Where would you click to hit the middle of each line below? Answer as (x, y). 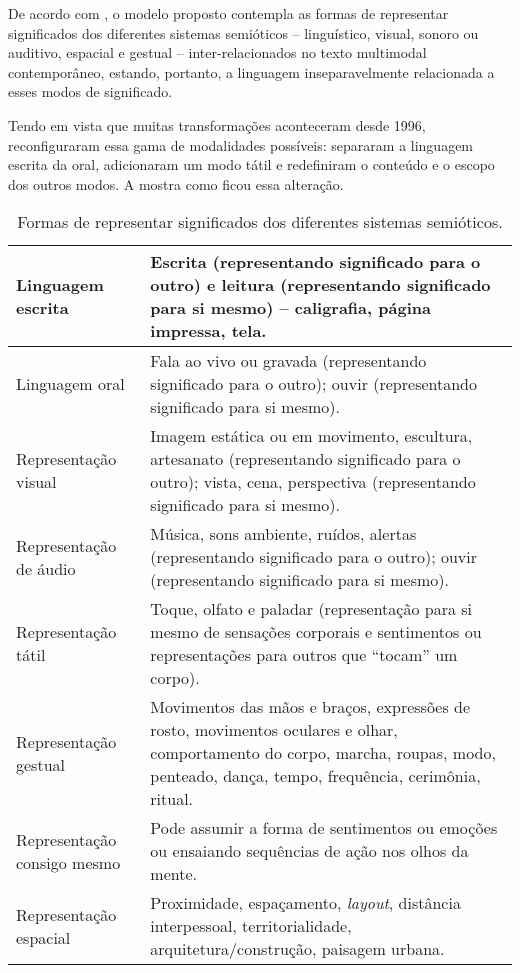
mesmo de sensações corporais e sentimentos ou (316, 632)
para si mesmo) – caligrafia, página (290, 308)
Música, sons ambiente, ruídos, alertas (283, 534)
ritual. (172, 799)
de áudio (46, 568)
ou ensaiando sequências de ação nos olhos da (309, 851)
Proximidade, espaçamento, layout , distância (305, 903)
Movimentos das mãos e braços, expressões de (310, 707)
